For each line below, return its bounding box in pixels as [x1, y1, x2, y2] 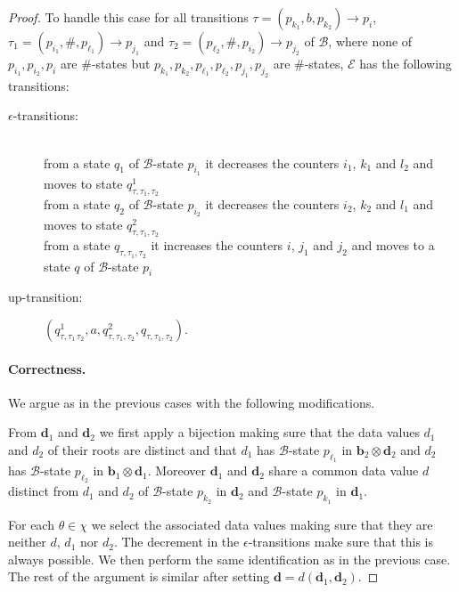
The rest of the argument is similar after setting [8, 567, 270, 586]
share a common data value [268, 461, 419, 480]
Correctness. [8, 359, 86, 377]
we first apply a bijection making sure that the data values [99, 423, 420, 442]
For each [8, 515, 54, 533]
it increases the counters [151, 236, 283, 255]
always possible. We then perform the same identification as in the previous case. [8, 549, 451, 568]
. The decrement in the [113, 532, 240, 551]
